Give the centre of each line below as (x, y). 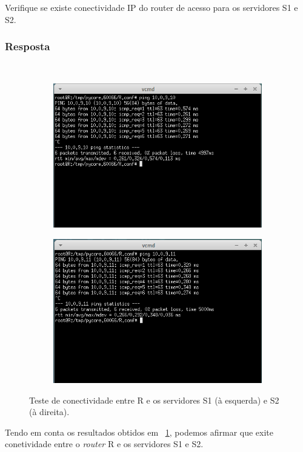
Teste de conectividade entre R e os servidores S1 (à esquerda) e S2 (154, 400)
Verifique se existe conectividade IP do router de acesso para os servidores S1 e (151, 7)
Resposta (28, 46)
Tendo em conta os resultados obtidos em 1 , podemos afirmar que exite (139, 432)
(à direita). (49, 412)
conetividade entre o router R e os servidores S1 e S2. (104, 444)
